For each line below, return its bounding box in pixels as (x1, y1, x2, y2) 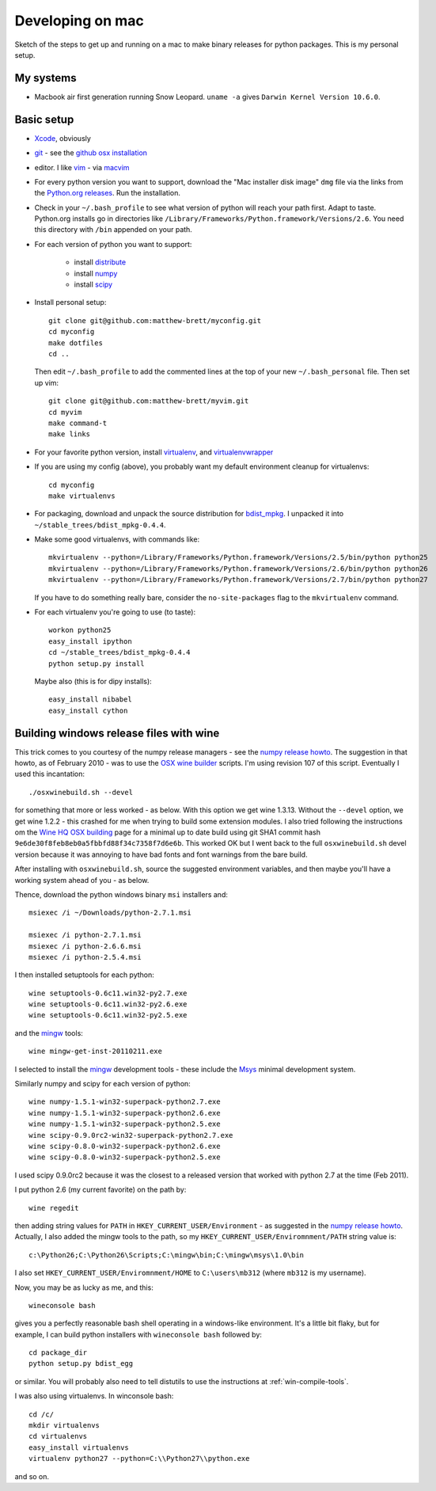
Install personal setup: (34, 298, 107, 307)
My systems (14, 71, 77, 85)
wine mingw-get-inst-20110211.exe (28, 1047, 162, 1056)
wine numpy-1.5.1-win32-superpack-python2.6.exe (28, 1109, 221, 1117)
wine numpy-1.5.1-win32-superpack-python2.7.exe (28, 1097, 221, 1106)
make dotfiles (48, 338, 103, 348)
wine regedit (28, 1204, 79, 1212)
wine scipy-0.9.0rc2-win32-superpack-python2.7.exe (28, 1131, 233, 1139)
